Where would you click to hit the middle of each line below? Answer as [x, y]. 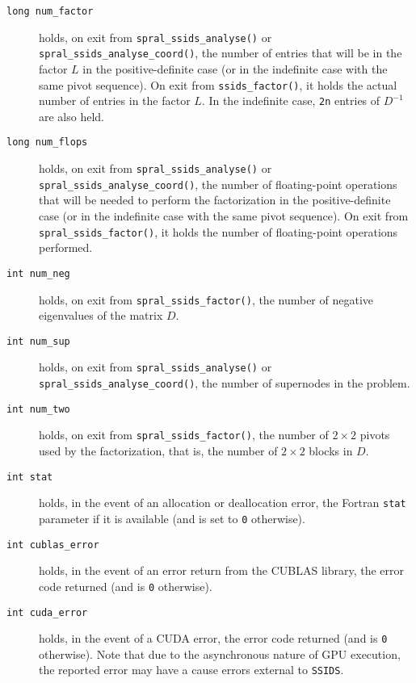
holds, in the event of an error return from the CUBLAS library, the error [222, 570]
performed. [66, 247]
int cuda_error [47, 612]
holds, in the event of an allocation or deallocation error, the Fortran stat [223, 503]
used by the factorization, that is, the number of [158, 451]
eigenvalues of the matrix [101, 315]
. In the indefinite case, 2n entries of [291, 101]
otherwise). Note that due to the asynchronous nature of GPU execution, [220, 654]
